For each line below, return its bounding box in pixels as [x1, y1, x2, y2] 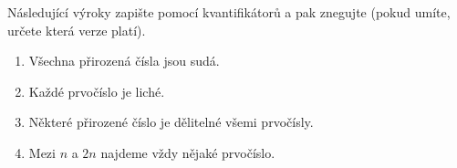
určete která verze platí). [7, 20, 146, 39]
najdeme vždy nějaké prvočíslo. [100, 142, 275, 162]
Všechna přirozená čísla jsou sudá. [28, 51, 220, 70]
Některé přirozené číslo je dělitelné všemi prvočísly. [28, 112, 314, 131]
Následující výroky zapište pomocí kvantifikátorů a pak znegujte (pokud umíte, [7, 3, 451, 21]
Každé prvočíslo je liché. [28, 81, 165, 100]
